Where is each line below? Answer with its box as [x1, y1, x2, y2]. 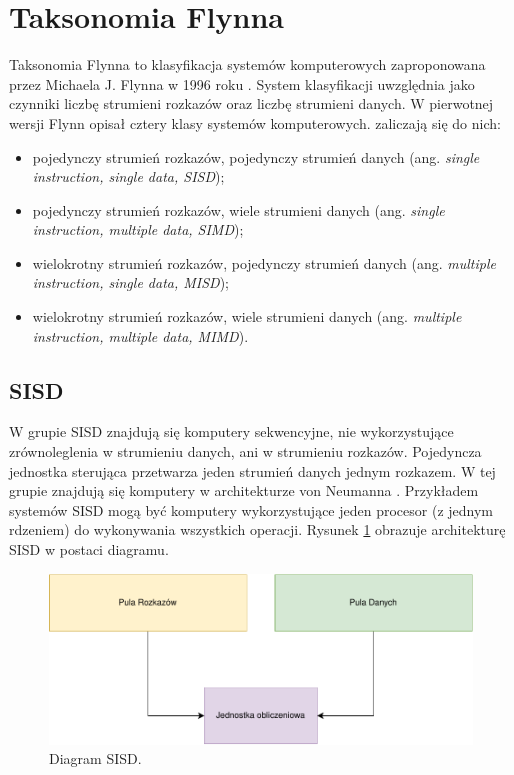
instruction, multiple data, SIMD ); [32, 219, 244, 240]
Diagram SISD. [49, 748, 142, 769]
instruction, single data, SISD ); [32, 166, 225, 187]
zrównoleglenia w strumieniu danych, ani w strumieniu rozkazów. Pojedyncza [9, 441, 482, 462]
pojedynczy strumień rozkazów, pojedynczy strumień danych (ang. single [32, 146, 480, 167]
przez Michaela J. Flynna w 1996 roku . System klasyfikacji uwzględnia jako [9, 73, 475, 94]
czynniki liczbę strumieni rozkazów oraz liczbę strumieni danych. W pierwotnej [9, 93, 494, 114]
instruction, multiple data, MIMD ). [32, 325, 249, 346]
